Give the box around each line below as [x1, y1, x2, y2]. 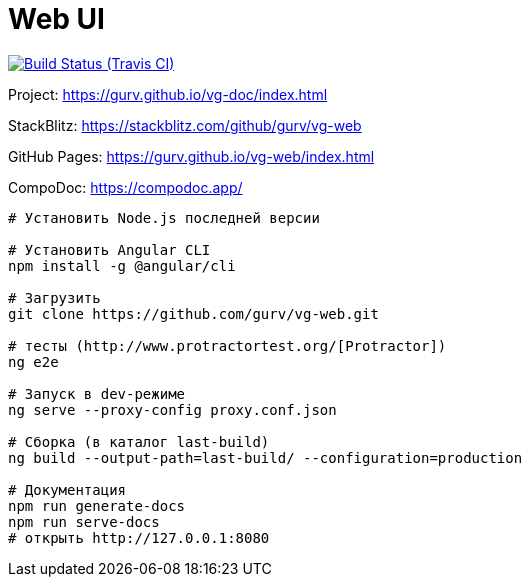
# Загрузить [8, 289, 101, 306]
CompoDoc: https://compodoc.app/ [8, 178, 243, 196]
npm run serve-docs [8, 513, 160, 530]
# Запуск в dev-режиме [8, 385, 186, 402]
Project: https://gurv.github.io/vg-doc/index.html [8, 85, 328, 103]
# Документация [8, 481, 127, 498]
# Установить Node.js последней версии [8, 209, 320, 226]
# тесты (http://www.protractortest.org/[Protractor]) [8, 337, 447, 354]
